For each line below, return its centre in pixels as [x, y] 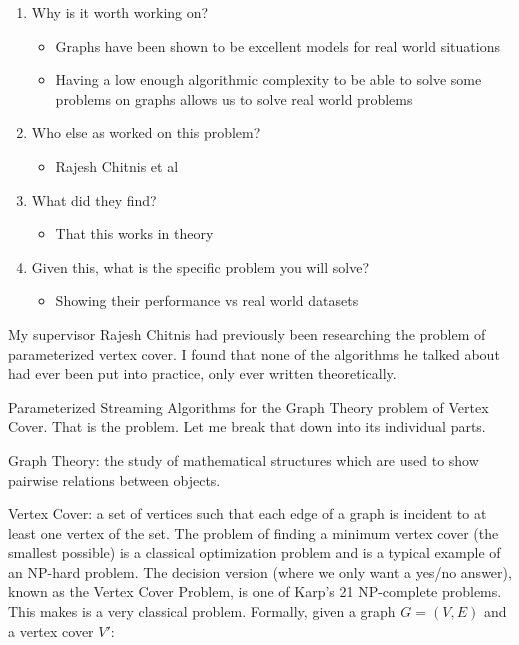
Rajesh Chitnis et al [117, 165]
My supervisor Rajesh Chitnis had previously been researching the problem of [247, 333]
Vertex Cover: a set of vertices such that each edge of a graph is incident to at [247, 513]
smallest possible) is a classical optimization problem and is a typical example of [254, 552]
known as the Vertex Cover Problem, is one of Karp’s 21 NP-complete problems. [255, 591]
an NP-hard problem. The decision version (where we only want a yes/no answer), [260, 571]
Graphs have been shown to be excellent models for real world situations [277, 45]
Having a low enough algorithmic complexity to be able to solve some [268, 79]
